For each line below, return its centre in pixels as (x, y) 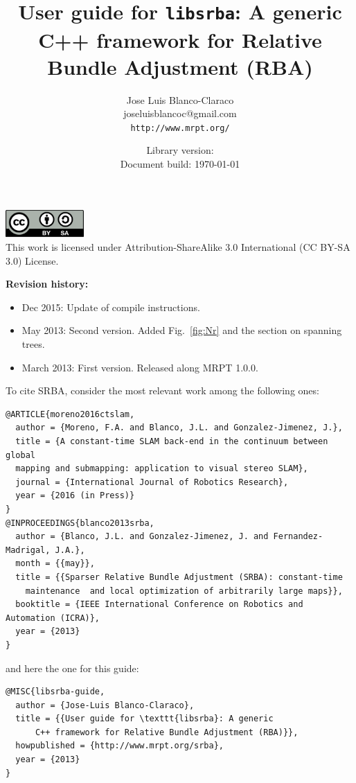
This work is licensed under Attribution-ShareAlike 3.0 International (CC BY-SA (178, 247)
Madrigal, (28, 550)
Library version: (180, 150)
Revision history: (47, 284)
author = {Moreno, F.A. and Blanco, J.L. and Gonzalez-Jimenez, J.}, (179, 428)
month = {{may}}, (55, 564)
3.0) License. (32, 260)
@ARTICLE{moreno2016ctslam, (70, 414)
